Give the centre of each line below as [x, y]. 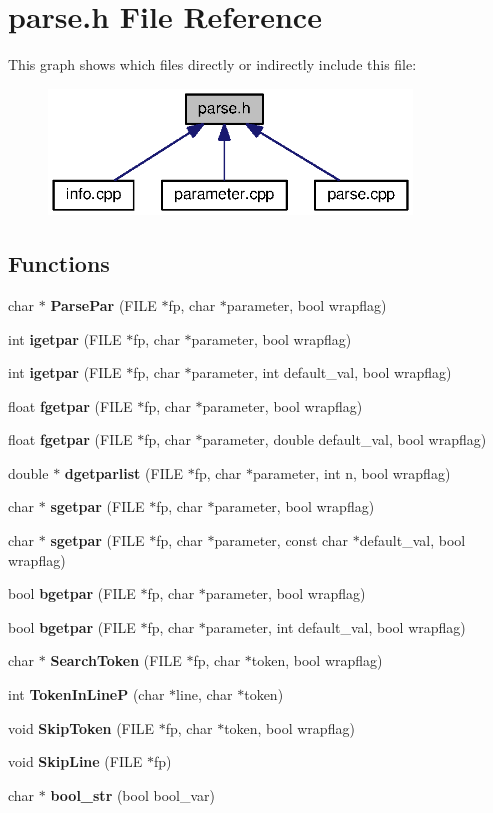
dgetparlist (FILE [123, 472]
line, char [204, 694]
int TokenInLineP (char [86, 694]
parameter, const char [281, 540]
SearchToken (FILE [116, 660]
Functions [59, 263]
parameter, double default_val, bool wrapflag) [344, 439]
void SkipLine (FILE [75, 761]
